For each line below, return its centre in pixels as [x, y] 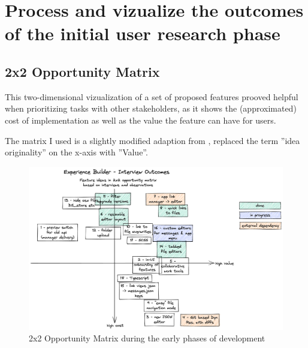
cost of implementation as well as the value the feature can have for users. [141, 120]
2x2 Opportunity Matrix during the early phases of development [147, 338]
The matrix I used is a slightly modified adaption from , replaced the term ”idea [153, 140]
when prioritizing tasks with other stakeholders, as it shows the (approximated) [151, 108]
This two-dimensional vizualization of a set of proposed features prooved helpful [152, 96]
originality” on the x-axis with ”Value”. [76, 152]
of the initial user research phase [143, 33]
